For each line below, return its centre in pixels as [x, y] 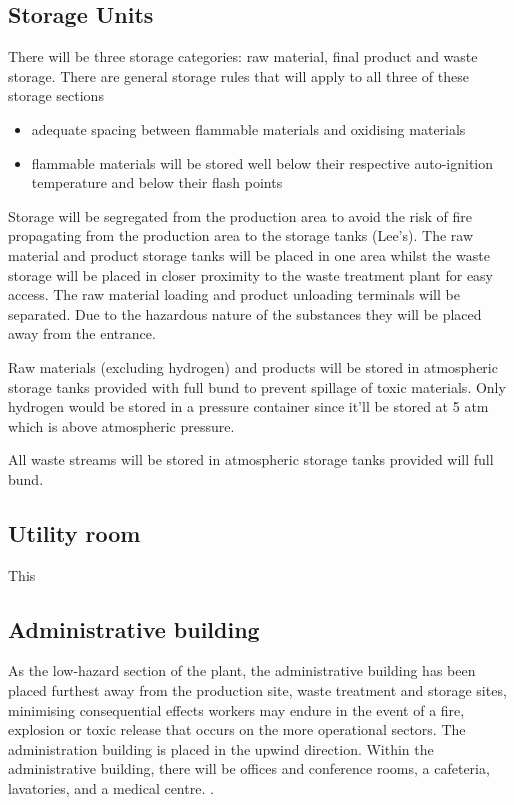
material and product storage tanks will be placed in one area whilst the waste [249, 254]
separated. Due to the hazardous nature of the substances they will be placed [245, 313]
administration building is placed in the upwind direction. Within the [221, 748]
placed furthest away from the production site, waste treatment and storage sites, [257, 690]
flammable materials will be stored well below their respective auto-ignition [262, 162]
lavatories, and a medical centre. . [111, 788]
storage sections [56, 95]
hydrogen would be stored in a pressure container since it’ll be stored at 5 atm [248, 406]
